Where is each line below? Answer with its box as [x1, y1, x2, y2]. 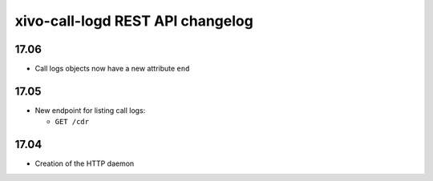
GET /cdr [55, 117, 90, 127]
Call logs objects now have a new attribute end [34, 64, 190, 74]
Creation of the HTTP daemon [34, 159, 135, 168]
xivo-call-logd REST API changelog [14, 12, 254, 30]
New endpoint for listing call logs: [34, 105, 146, 115]
